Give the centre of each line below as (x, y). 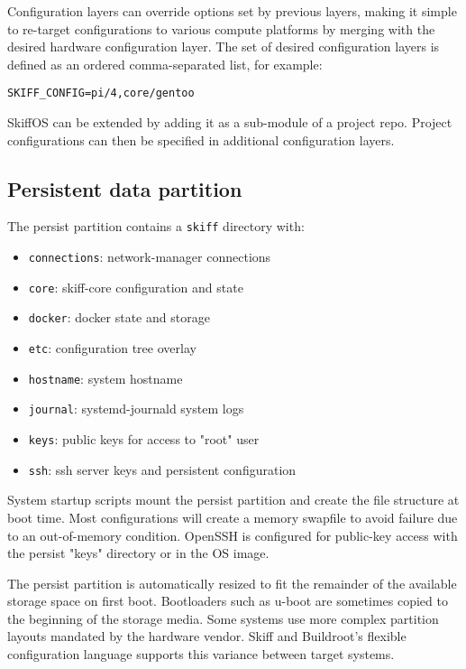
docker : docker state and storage (119, 317)
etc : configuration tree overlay (112, 348)
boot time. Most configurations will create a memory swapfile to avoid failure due (233, 517)
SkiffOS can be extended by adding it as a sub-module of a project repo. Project (230, 122)
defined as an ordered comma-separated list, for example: (165, 64)
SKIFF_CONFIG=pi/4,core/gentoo (101, 93)
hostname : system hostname (105, 378)
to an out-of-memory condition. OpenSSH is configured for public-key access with (233, 535)
